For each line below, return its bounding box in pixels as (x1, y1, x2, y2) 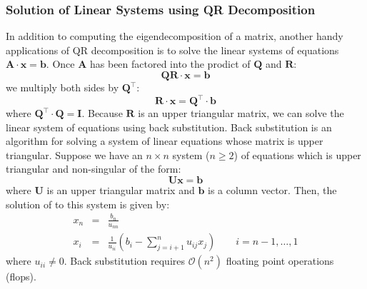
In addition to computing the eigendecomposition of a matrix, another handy (6, 29, 343, 44)
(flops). (6, 269, 36, 284)
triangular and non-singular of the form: (6, 161, 181, 176)
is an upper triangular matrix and (46, 183, 195, 198)
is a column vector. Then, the (207, 183, 337, 198)
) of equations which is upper (233, 147, 361, 162)
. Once (46, 56, 75, 71)
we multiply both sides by (6, 80, 119, 94)
